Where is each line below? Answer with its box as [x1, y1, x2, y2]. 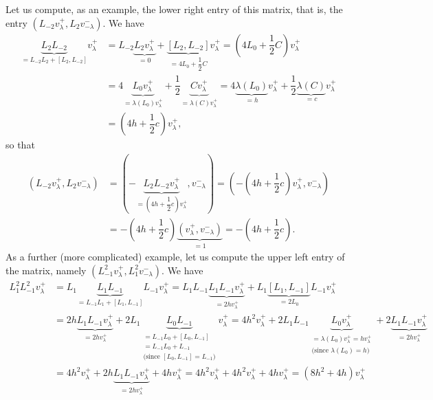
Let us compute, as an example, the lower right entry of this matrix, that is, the [5, 2, 343, 16]
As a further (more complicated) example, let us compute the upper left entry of [5, 249, 345, 264]
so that [5, 137, 35, 152]
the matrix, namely [5, 263, 87, 277]
